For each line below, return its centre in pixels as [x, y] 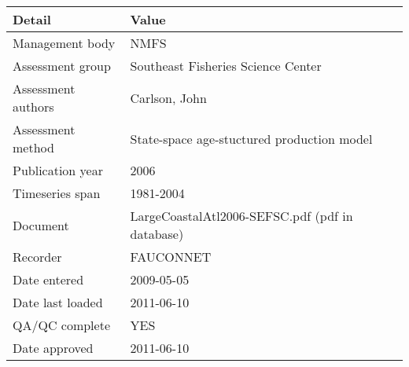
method [33, 147]
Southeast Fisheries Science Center [226, 66]
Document [41, 225]
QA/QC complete [61, 325]
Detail [32, 19]
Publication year [58, 170]
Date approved [53, 348]
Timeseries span [57, 193]
